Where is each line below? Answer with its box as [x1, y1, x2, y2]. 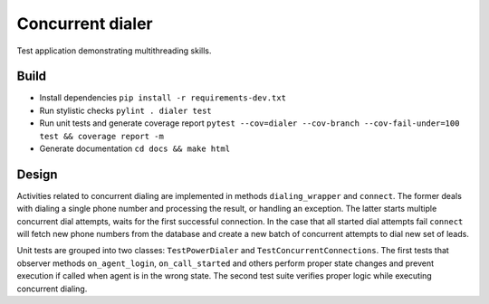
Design [16, 166, 58, 182]
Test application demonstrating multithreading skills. [16, 45, 212, 56]
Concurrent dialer [16, 14, 153, 33]
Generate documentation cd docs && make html [39, 143, 231, 154]
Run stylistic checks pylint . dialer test [39, 105, 212, 116]
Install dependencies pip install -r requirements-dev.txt [39, 92, 287, 103]
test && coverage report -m [39, 131, 165, 141]
